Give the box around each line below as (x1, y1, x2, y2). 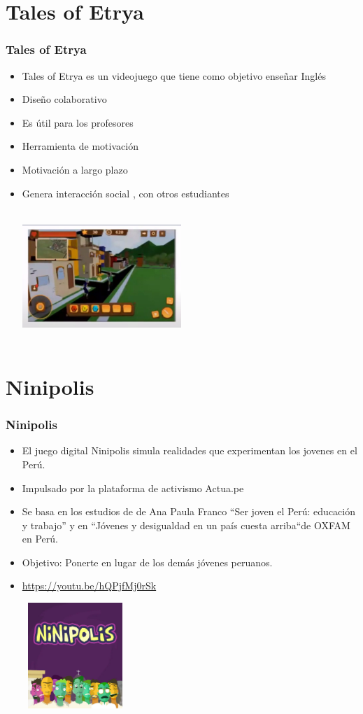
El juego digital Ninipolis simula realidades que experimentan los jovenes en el (22, 443, 357, 458)
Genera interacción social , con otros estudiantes (22, 185, 229, 200)
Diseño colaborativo (22, 92, 107, 106)
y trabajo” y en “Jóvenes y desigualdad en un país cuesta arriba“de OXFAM (22, 517, 350, 532)
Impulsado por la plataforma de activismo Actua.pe (22, 480, 244, 495)
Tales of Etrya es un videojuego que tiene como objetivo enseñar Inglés (22, 68, 326, 83)
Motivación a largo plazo (22, 162, 128, 176)
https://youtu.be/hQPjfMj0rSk (22, 578, 157, 593)
